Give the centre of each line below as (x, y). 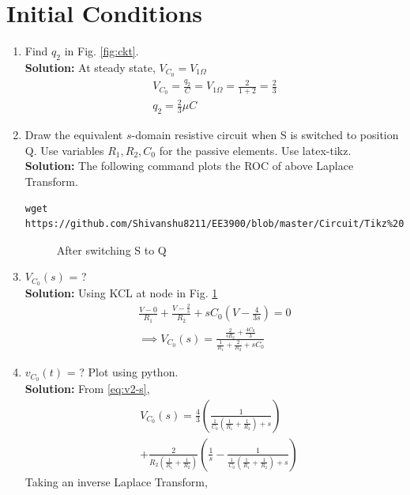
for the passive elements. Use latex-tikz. (255, 150)
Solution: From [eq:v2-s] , (87, 388)
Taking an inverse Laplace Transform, (116, 481)
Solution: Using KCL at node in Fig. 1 (121, 293)
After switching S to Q (111, 249)
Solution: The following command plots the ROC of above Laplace (189, 166)
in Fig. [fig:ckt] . (102, 51)
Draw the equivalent (74, 135)
